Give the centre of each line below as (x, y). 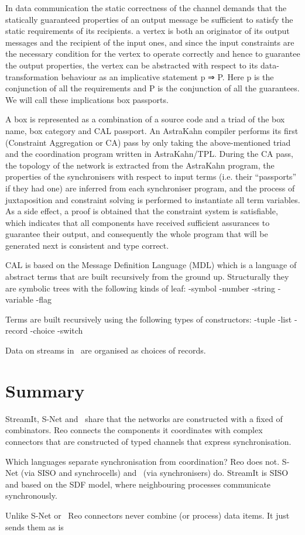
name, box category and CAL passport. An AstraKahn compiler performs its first (152, 130)
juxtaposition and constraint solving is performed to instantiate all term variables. (153, 199)
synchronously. (31, 495)
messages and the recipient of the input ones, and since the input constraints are (150, 42)
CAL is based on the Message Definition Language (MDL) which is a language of (151, 265)
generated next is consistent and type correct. (87, 245)
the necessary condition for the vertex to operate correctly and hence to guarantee (153, 54)
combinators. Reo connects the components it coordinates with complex (134, 430)
